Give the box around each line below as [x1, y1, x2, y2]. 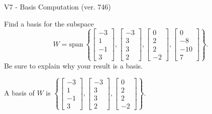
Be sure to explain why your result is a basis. [4, 60, 143, 70]
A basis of [4, 87, 35, 98]
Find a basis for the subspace [4, 18, 94, 28]
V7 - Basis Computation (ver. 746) [4, 1, 111, 11]
